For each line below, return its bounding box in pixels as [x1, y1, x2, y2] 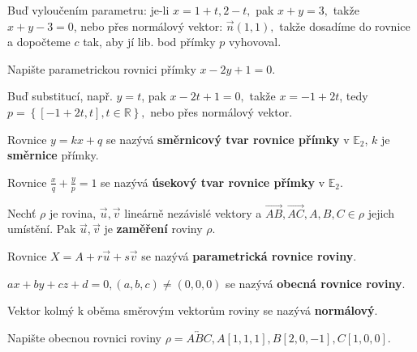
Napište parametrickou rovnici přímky [7, 60, 196, 77]
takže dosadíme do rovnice [279, 17, 411, 34]
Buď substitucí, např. [7, 87, 113, 104]
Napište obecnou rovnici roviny [7, 329, 161, 346]
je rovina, [49, 204, 97, 221]
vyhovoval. [228, 33, 282, 50]
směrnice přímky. [7, 146, 99, 163]
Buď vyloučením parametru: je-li [7, 2, 170, 18]
